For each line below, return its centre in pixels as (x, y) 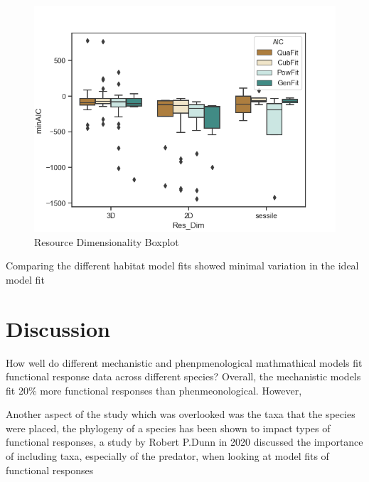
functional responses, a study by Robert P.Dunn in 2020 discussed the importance (184, 442)
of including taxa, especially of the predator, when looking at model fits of (167, 456)
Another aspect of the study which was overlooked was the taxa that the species (181, 414)
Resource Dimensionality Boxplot (107, 241)
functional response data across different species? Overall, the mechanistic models (183, 376)
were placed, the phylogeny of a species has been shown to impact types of (168, 428)
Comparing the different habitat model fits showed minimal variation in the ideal (182, 266)
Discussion (58, 328)
